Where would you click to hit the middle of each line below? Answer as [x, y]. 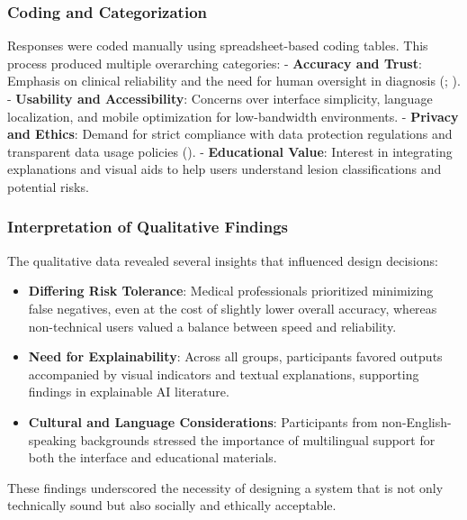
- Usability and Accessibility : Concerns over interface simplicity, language [220, 98]
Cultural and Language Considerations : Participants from [203, 421]
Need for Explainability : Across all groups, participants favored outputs [235, 356]
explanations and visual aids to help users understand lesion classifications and [225, 169]
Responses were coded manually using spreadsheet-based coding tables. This [218, 46]
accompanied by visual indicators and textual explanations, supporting [224, 374]
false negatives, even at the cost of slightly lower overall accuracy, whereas [233, 308]
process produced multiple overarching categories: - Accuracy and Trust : [215, 63]
